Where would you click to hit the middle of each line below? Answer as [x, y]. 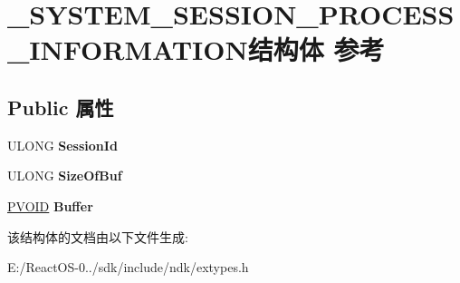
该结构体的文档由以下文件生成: [98, 236]
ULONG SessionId [62, 145]
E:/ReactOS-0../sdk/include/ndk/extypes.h [128, 267]
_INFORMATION [128, 49]
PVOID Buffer [50, 205]
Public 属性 [61, 107]
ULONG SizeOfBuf [65, 176]
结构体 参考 [316, 49]
